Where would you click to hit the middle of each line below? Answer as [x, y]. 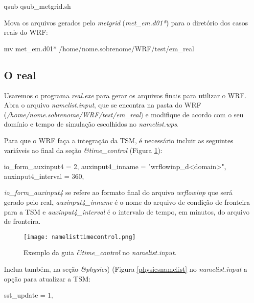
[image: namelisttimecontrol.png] [80, 237]
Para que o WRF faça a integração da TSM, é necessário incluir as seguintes [119, 140]
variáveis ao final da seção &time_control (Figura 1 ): [83, 150]
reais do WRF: [26, 32]
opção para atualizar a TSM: [47, 278]
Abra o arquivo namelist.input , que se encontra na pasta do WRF [103, 105]
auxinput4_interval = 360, [44, 176]
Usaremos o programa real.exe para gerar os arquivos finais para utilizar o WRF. [125, 95]
